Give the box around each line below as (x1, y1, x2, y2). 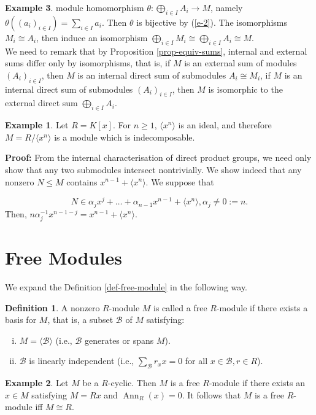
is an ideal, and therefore (178, 118, 272, 131)
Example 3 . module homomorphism (5, 1, 144, 14)
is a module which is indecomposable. (54, 130, 195, 143)
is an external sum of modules (184, 56, 297, 69)
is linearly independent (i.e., (29, 354, 134, 367)
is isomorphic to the (208, 82, 283, 95)
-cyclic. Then (107, 376, 156, 389)
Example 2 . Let (5, 376, 69, 389)
